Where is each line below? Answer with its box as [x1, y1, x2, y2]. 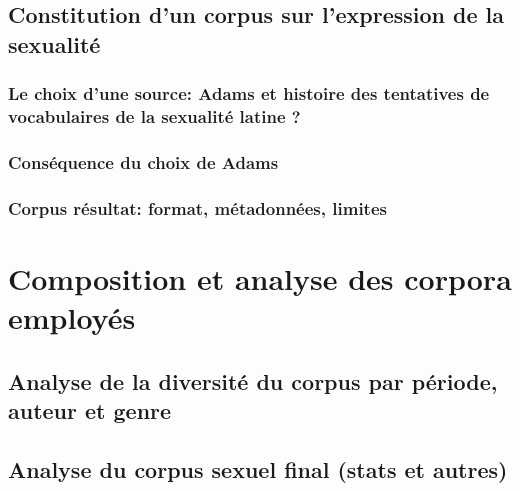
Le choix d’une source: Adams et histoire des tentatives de [8, 81, 490, 106]
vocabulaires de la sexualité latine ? [8, 104, 301, 129]
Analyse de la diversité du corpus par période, [8, 365, 498, 396]
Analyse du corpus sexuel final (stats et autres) [8, 453, 508, 484]
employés [8, 297, 136, 337]
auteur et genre [8, 394, 172, 425]
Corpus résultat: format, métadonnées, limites [8, 195, 387, 220]
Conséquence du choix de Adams [8, 149, 279, 174]
